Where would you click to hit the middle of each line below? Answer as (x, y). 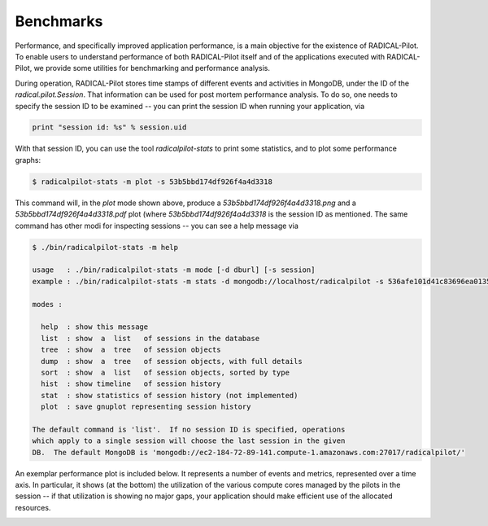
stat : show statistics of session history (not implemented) (170, 395)
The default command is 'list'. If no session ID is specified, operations (189, 429)
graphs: (28, 160)
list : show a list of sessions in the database (150, 338)
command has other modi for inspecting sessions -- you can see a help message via (157, 226)
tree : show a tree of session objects (131, 350)
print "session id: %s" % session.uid (109, 127)
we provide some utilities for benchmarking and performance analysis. (152, 68)
